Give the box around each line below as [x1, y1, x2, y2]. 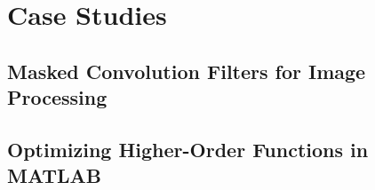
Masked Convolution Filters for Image [7, 57, 366, 84]
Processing [7, 83, 108, 111]
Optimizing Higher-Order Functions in [7, 135, 369, 162]
